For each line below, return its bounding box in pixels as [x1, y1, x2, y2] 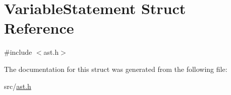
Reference [4, 18, 74, 38]
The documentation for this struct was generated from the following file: [4, 63, 227, 74]
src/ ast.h [4, 80, 31, 91]
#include [4, 47, 32, 57]
